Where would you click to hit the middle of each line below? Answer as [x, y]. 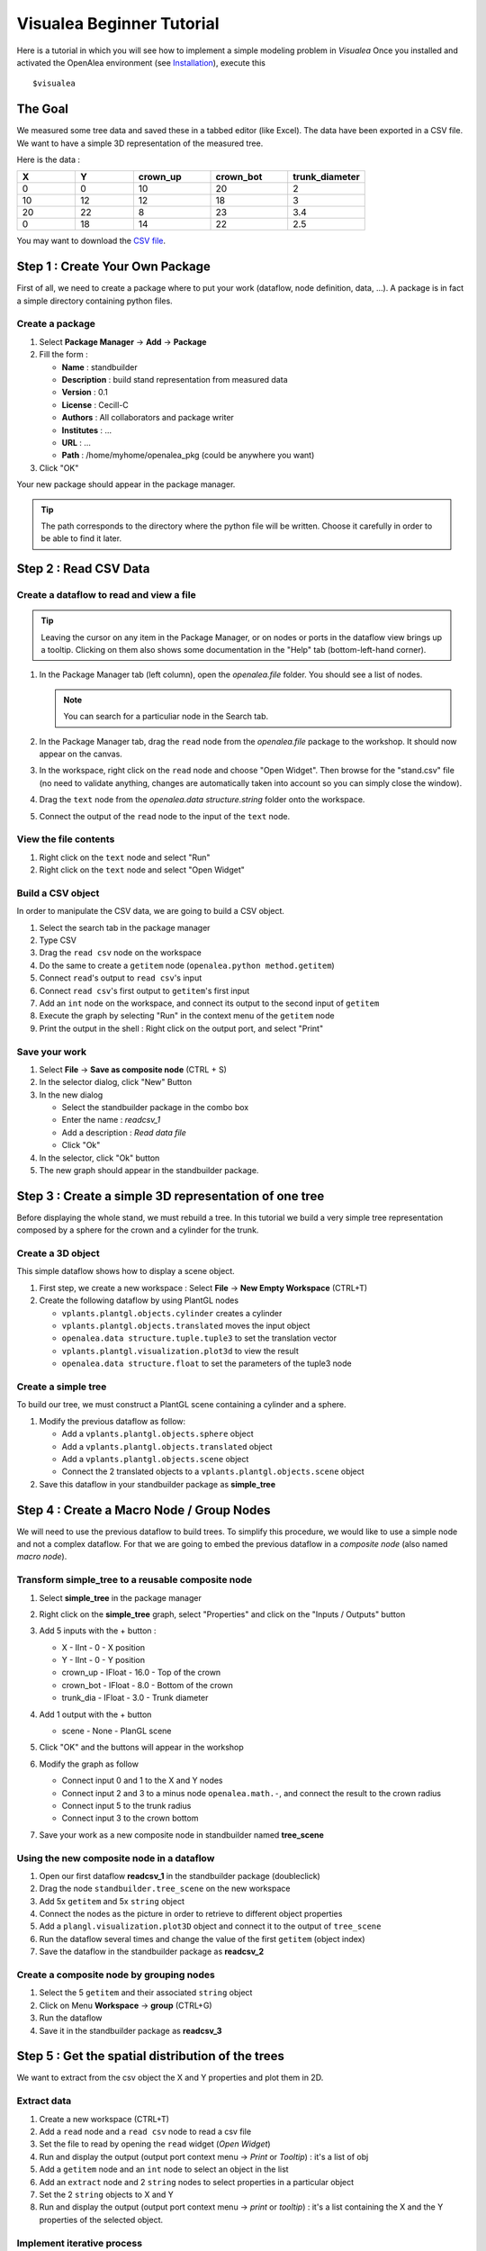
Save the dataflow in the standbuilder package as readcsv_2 [152, 1952]
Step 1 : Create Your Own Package [114, 267]
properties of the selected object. [101, 2219]
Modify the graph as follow [89, 1764]
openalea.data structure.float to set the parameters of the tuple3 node [207, 1363]
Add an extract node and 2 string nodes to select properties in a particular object [197, 2182]
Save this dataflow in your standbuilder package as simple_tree [157, 1484]
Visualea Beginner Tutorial [118, 23]
